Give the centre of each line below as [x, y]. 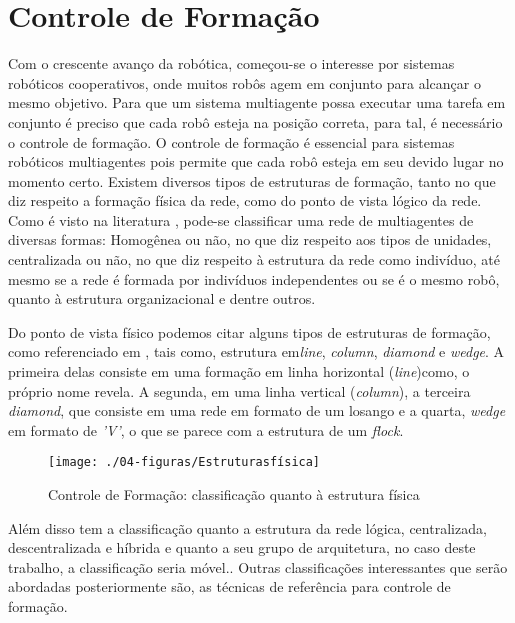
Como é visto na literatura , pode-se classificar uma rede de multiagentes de [241, 219]
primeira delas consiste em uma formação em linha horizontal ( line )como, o [239, 371]
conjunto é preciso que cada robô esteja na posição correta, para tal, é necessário [255, 121]
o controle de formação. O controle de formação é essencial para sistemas [231, 141]
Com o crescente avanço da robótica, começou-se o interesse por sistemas [231, 63]
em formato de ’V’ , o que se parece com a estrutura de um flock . [206, 429]
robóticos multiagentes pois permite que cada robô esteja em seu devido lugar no [256, 161]
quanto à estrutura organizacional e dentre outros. [162, 298]
